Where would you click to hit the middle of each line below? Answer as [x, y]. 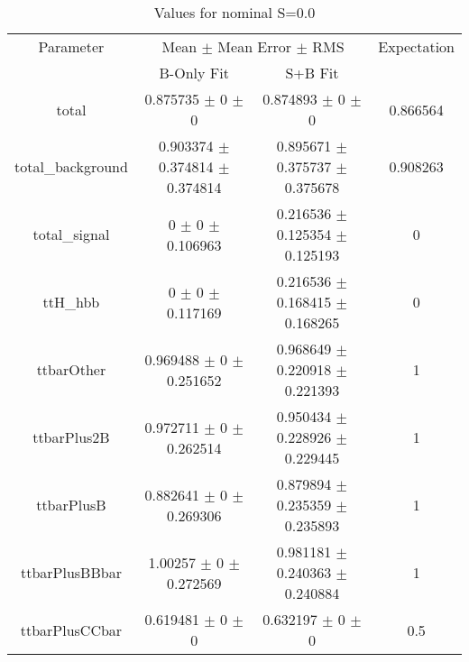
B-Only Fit [194, 73]
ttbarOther [71, 369]
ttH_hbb [71, 302]
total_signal [71, 234]
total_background [71, 166]
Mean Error [255, 46]
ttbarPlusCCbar [71, 630]
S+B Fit [312, 73]
